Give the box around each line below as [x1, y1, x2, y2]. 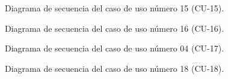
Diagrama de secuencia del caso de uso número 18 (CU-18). [5, 62, 224, 74]
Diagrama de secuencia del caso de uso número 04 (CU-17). [5, 42, 224, 54]
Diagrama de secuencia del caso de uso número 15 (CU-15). [5, 2, 224, 14]
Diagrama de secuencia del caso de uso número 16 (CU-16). [5, 22, 224, 34]
